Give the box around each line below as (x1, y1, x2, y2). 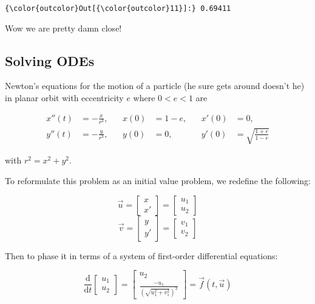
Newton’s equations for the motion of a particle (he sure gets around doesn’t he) (5, 79, 305, 92)
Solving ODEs (5, 51, 95, 70)
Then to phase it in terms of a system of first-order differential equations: (5, 249, 278, 262)
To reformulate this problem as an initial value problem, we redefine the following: (5, 174, 311, 187)
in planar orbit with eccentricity (5, 91, 124, 104)
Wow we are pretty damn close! (5, 21, 122, 34)
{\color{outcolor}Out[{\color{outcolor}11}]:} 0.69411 (5, 4, 231, 13)
